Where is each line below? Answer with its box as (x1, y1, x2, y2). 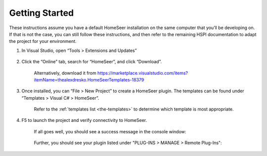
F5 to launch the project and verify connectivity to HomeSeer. (21, 117, 147, 123)
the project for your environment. (9, 39, 77, 44)
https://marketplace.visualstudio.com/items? (97, 70, 188, 76)
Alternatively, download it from (34, 70, 96, 76)
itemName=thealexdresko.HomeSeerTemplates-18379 (34, 77, 144, 82)
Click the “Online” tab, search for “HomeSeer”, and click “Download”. (21, 59, 162, 65)
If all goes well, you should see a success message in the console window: (34, 128, 186, 134)
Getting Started (9, 7, 74, 18)
